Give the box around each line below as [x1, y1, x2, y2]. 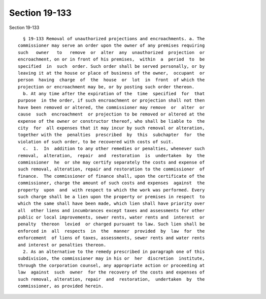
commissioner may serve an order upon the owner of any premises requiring [18, 43, 205, 49]
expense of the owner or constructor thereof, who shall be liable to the [18, 118, 205, 124]
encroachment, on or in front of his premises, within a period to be [18, 56, 205, 62]
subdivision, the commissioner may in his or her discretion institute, [18, 256, 205, 261]
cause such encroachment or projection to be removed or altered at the [18, 111, 205, 117]
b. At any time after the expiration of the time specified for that [23, 91, 205, 97]
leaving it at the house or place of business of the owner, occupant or [18, 70, 205, 76]
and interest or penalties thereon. [18, 242, 106, 247]
